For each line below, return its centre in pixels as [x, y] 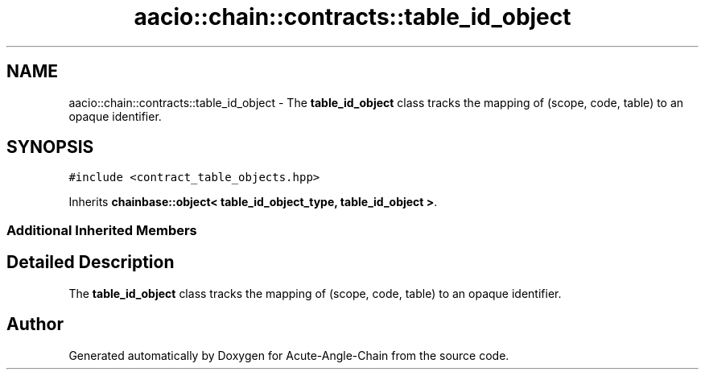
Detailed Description [91, 262]
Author [35, 324]
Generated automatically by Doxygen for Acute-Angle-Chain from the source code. [289, 355]
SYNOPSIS [50, 147]
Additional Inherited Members [102, 230]
